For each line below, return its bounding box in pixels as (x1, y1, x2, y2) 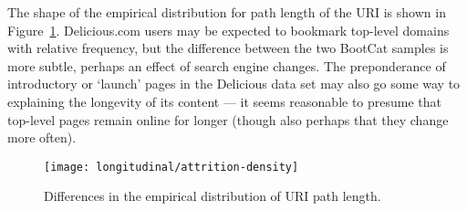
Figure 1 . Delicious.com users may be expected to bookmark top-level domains (7, 20, 450, 39)
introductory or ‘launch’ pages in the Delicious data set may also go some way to (7, 74, 461, 93)
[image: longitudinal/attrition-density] (44, 160, 299, 174)
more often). (7, 128, 77, 147)
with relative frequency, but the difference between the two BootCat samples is (7, 38, 449, 58)
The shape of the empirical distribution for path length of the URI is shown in (7, 3, 446, 21)
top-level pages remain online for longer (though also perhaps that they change (7, 110, 449, 129)
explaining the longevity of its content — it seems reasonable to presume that (7, 91, 442, 111)
